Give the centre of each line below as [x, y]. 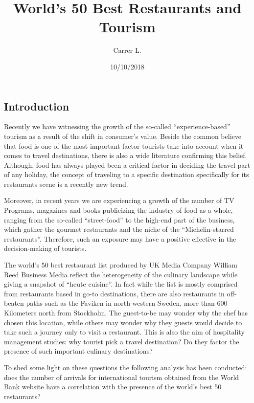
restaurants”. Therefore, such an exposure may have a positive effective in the [120, 238]
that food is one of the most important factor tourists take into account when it [124, 146]
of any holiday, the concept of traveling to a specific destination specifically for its [127, 174]
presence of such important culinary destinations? [78, 351]
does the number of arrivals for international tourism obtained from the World [122, 377]
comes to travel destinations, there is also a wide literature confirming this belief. [126, 155]
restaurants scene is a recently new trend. [66, 184]
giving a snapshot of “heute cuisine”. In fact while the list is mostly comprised [121, 284]
